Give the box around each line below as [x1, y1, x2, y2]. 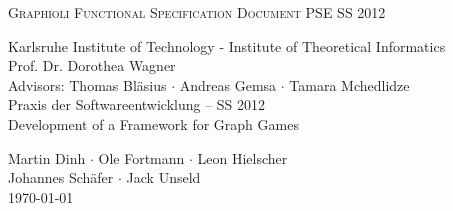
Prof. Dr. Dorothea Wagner [8, 55, 176, 76]
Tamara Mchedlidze [289, 74, 410, 95]
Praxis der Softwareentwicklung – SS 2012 [8, 94, 266, 115]
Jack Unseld [126, 167, 201, 188]
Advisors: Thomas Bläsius [8, 74, 167, 95]
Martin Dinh [8, 147, 86, 168]
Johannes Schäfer [8, 167, 114, 188]
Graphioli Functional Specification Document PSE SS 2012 [8, 2, 386, 22]
